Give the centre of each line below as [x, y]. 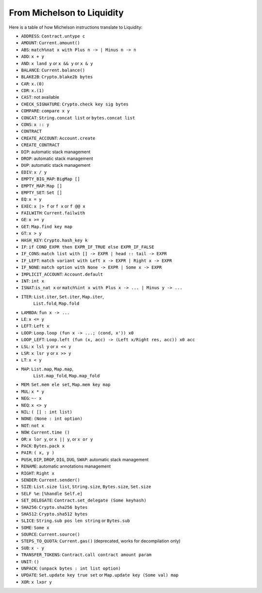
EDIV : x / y [34, 172]
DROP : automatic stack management [57, 158]
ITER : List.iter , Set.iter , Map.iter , [63, 296]
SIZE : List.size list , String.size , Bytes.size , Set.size [86, 487]
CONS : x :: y [35, 124]
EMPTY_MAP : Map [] [42, 186]
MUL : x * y [33, 391]
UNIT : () [30, 561]
